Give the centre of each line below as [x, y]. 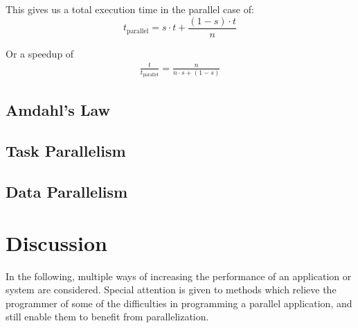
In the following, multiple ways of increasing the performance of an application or [179, 276]
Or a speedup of [40, 53]
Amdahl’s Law [58, 110]
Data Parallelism [67, 191]
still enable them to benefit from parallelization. [107, 317]
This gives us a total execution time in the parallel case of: [130, 9]
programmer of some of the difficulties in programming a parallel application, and [179, 303]
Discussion [56, 242]
